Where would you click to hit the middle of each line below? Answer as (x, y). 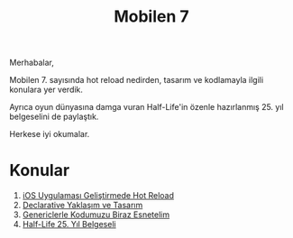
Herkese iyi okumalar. (50, 134)
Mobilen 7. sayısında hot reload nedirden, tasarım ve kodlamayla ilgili (137, 80)
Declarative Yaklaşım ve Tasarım (82, 206)
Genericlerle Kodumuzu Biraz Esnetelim (96, 215)
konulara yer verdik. (46, 90)
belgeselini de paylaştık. (54, 117)
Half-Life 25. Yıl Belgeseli (69, 224)
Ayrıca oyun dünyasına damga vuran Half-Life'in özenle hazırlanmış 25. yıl (146, 107)
